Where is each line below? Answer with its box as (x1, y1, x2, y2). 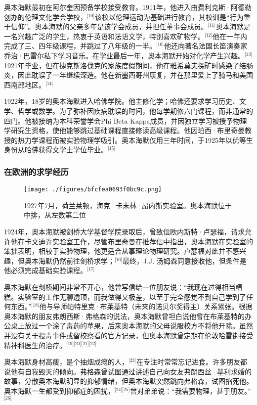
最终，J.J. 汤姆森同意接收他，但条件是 (123, 255, 247, 266)
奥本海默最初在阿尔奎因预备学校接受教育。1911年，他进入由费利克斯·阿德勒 (4, 2, 252, 12)
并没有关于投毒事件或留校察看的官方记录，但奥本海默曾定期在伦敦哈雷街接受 (4, 330, 253, 340)
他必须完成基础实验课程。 (4, 265, 87, 275)
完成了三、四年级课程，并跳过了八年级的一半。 (4, 41, 156, 51)
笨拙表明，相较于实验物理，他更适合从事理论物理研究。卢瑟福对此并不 (4, 246, 232, 256)
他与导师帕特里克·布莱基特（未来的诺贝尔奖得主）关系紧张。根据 (39, 301, 253, 312)
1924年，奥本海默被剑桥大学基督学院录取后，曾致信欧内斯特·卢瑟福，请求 (4, 226, 245, 236)
